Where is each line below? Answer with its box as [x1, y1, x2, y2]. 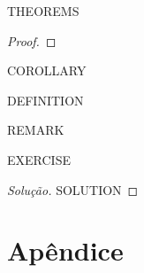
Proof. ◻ [7, 31, 57, 50]
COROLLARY [7, 61, 87, 80]
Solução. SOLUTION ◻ [7, 180, 139, 199]
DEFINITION [7, 90, 84, 109]
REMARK [7, 121, 64, 139]
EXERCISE [7, 150, 71, 168]
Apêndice [7, 232, 124, 269]
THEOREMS [7, 2, 80, 19]
